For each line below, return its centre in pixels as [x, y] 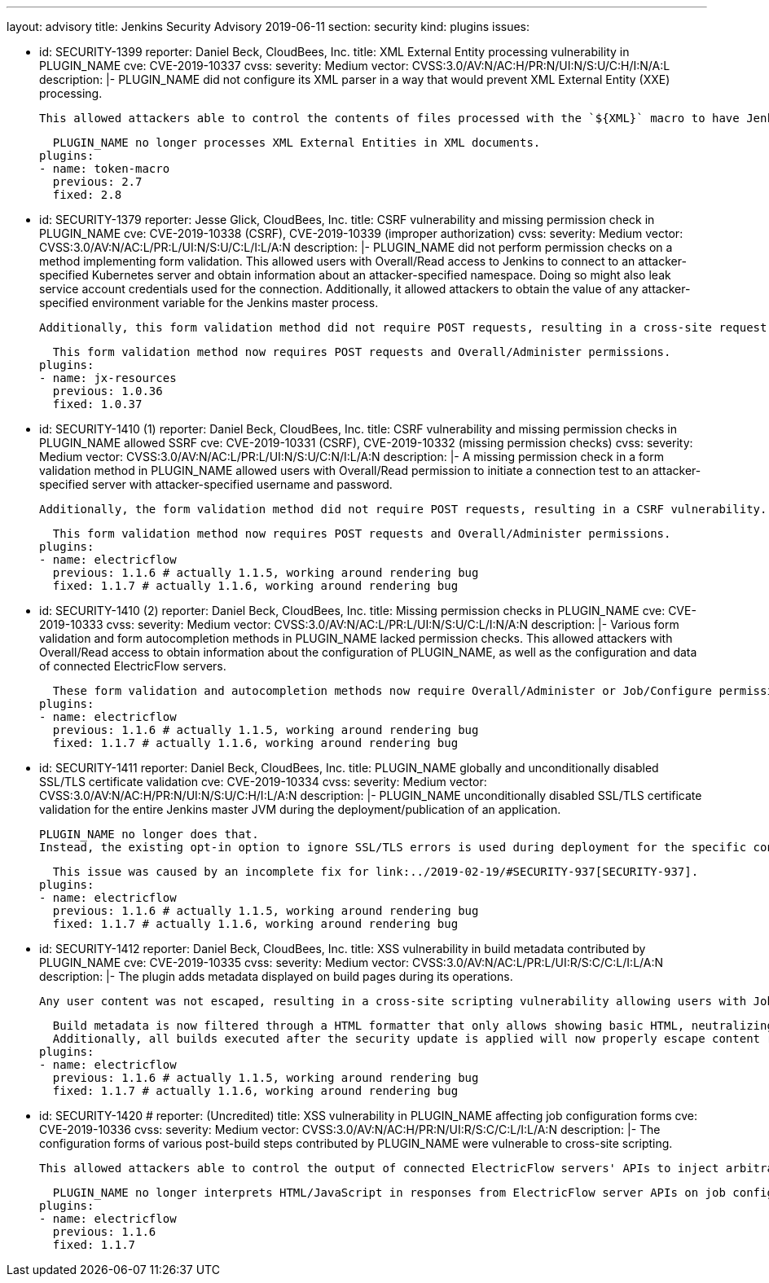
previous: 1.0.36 [108, 391]
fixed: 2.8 [87, 195]
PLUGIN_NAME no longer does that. [149, 834]
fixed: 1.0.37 [97, 404]
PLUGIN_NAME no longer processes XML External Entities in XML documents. [297, 143]
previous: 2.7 [97, 182]
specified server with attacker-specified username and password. [216, 484]
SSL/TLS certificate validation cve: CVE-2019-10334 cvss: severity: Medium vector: [263, 782]
